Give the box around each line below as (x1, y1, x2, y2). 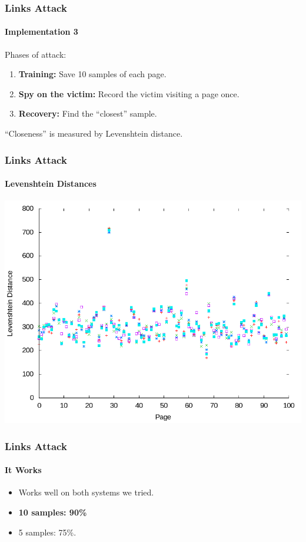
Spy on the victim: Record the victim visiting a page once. (18, 87, 240, 100)
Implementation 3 (5, 25, 78, 38)
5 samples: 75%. (18, 526, 76, 538)
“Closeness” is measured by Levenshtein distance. (5, 127, 183, 140)
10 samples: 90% (18, 506, 87, 518)
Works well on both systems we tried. (18, 486, 154, 498)
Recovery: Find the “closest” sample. (18, 107, 157, 120)
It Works (5, 464, 42, 476)
